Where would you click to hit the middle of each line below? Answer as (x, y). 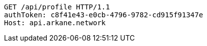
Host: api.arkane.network (55, 23)
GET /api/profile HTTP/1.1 (57, 7)
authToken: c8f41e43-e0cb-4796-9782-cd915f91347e (104, 15)
